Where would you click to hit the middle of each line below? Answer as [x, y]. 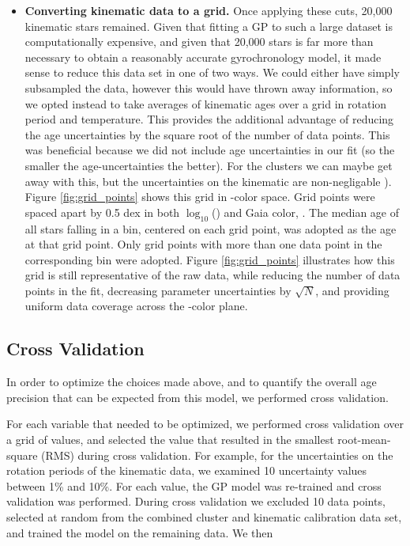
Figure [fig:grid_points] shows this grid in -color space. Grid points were [200, 197]
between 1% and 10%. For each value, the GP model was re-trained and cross [194, 485]
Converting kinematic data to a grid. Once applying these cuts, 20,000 [209, 10]
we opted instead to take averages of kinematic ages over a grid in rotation [206, 103]
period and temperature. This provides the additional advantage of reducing [209, 119]
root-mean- [364, 440]
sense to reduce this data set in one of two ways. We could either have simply [212, 72]
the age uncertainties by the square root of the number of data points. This [207, 134]
